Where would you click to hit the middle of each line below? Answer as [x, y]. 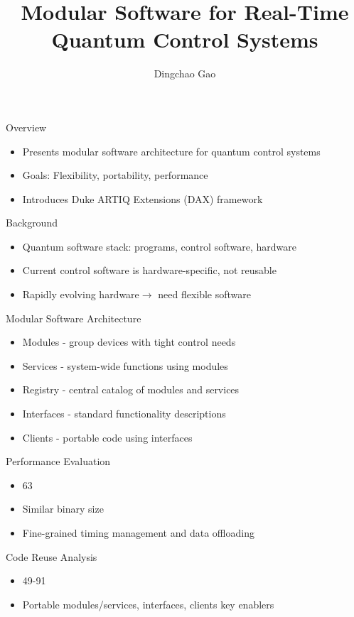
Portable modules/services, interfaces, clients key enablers [148, 604]
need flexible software [204, 294]
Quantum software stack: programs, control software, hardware [159, 246]
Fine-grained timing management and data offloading [138, 533]
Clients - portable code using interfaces [107, 437]
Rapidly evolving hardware [81, 294]
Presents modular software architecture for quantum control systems [171, 151]
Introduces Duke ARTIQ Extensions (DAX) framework [143, 198]
